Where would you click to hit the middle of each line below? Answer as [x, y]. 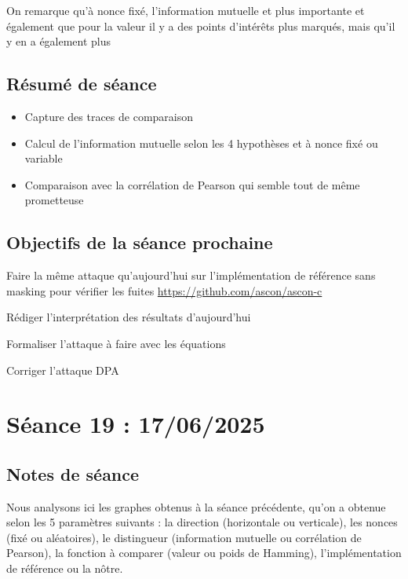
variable [44, 158]
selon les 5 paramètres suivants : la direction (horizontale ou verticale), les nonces [202, 522]
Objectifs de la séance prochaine [140, 242]
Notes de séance [73, 473]
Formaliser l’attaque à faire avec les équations [116, 343]
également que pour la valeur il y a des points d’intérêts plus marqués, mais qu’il [201, 26]
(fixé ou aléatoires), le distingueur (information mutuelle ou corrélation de [184, 537]
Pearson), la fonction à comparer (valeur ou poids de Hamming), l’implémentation [204, 553]
